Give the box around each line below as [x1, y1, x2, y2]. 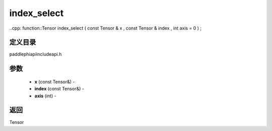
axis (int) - [34, 93, 56, 99]
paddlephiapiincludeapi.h [9, 51, 62, 57]
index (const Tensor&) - [34, 86, 84, 92]
